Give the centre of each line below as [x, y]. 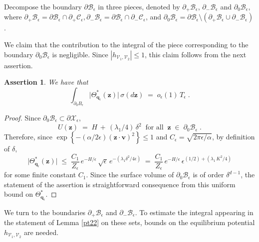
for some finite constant [40, 175]
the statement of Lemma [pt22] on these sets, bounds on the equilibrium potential [129, 222]
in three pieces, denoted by [139, 6]
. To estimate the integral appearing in [194, 212]
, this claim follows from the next [196, 54]
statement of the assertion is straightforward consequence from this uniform [120, 184]
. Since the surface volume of [130, 175]
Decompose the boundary [43, 6]
